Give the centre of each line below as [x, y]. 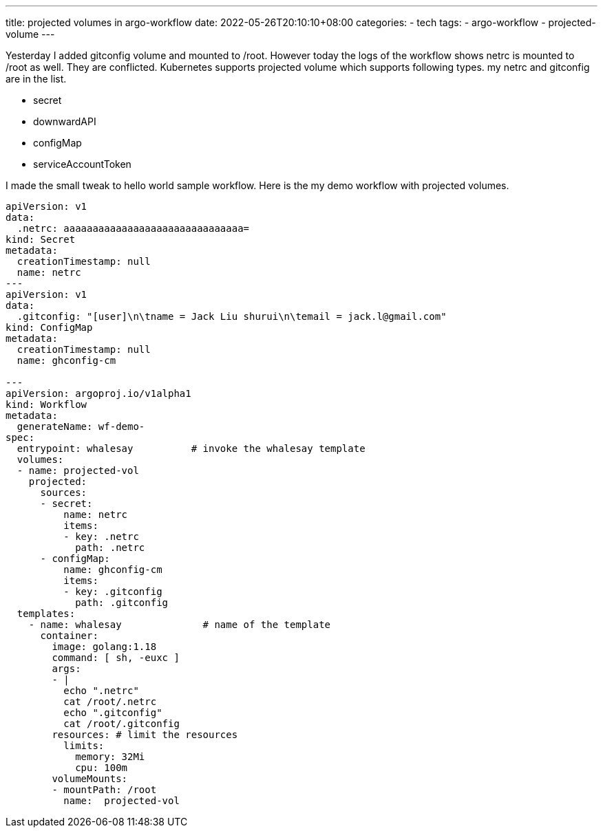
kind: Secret [41, 239]
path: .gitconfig [122, 603]
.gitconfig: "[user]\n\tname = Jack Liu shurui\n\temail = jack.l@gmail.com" [232, 316]
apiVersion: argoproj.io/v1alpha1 [98, 393]
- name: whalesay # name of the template [180, 625]
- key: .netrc [101, 537]
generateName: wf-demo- [81, 426]
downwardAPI [65, 121]
